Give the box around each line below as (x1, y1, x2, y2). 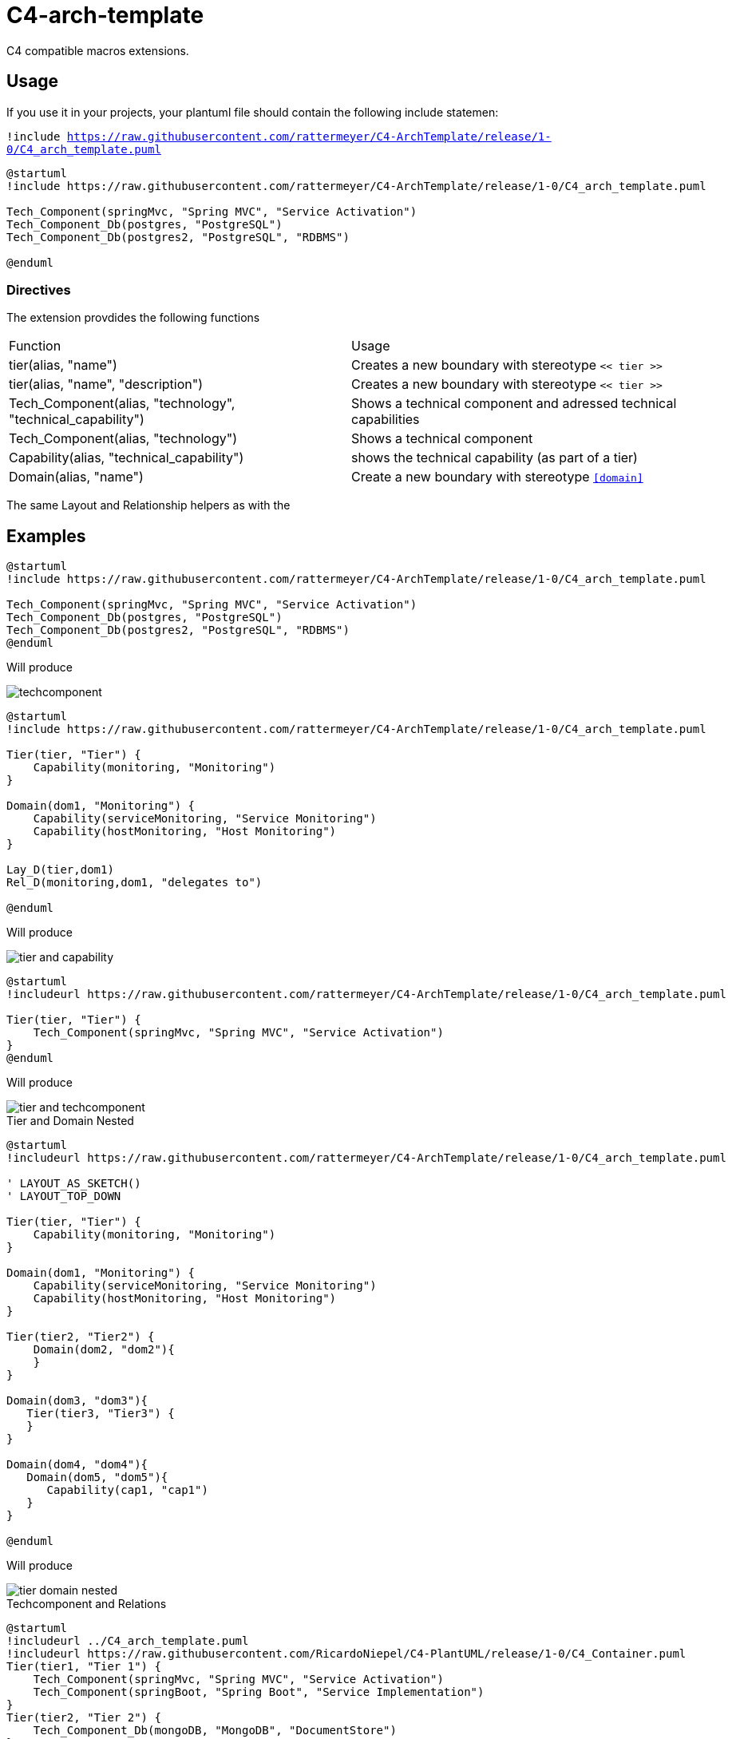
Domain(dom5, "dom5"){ (26, 1471, 168, 1484)
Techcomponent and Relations (6, 1597, 167, 1611)
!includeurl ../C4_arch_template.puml (6, 1634, 249, 1648)
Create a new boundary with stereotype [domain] (351, 469, 643, 485)
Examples (6, 525, 86, 546)
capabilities (351, 411, 420, 428)
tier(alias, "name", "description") (9, 376, 204, 393)
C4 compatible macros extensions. (6, 43, 189, 57)
